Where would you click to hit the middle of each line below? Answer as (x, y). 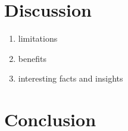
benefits (32, 58)
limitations (38, 38)
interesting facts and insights (71, 78)
